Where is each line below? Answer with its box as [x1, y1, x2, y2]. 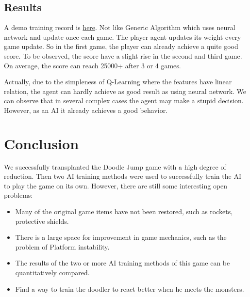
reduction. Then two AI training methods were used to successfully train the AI [4, 171, 241, 181]
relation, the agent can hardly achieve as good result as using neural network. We [4, 86, 247, 96]
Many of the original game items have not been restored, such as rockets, [15, 206, 233, 217]
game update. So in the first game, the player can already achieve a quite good [4, 41, 238, 51]
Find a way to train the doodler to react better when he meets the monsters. [15, 283, 244, 294]
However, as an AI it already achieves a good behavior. [4, 105, 168, 115]
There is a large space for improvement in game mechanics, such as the [15, 232, 227, 242]
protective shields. [15, 216, 69, 226]
